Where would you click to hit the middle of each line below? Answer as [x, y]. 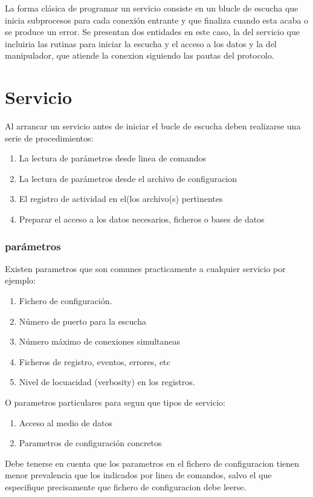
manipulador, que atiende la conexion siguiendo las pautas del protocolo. [140, 55]
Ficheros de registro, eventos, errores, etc [95, 361]
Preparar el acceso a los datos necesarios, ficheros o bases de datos [142, 219]
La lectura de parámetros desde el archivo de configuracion [128, 178]
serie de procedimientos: [49, 138]
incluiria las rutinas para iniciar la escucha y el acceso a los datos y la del [141, 43]
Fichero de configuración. [66, 301]
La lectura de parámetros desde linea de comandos [113, 158]
